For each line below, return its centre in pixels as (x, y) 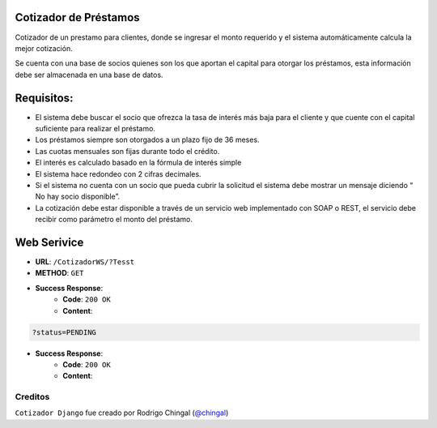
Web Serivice (49, 242)
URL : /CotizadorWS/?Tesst (85, 262)
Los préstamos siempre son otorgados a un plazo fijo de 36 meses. (147, 140)
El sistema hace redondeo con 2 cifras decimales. (118, 173)
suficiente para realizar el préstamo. (95, 128)
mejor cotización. (44, 48)
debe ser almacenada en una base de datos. (89, 75)
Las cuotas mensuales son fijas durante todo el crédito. (127, 151)
